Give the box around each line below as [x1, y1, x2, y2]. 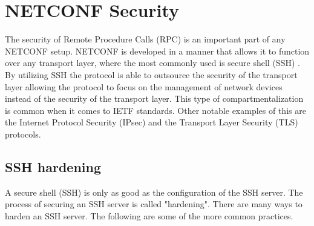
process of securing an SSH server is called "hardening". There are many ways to [5, 198, 303, 210]
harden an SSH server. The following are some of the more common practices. [5, 209, 293, 222]
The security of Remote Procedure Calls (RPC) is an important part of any [5, 33, 286, 45]
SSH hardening [5, 157, 101, 176]
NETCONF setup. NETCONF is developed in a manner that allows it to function [5, 44, 310, 57]
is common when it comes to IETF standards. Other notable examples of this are [5, 104, 306, 116]
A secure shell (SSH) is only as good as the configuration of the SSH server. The [5, 185, 303, 198]
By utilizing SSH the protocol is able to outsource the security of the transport [5, 68, 298, 81]
